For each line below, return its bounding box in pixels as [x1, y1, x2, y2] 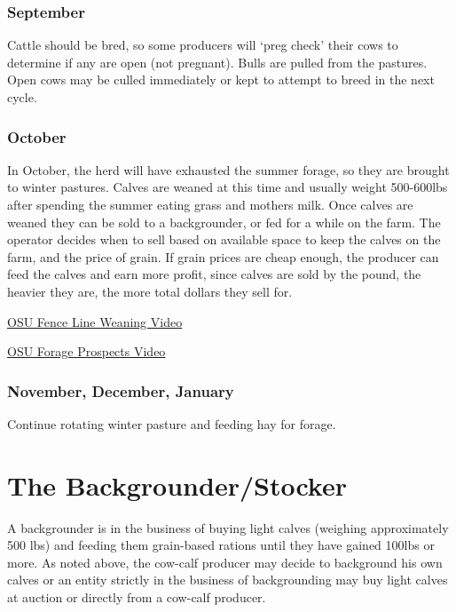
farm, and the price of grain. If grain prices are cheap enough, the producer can [7, 247, 439, 266]
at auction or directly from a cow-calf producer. [7, 588, 266, 607]
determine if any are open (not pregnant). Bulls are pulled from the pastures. [7, 52, 428, 71]
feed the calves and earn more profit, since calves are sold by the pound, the [7, 265, 421, 283]
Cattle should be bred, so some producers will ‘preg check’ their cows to [7, 36, 398, 54]
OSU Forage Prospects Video [7, 342, 166, 361]
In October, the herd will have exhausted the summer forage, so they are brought [7, 160, 450, 179]
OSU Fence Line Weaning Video [7, 312, 183, 330]
